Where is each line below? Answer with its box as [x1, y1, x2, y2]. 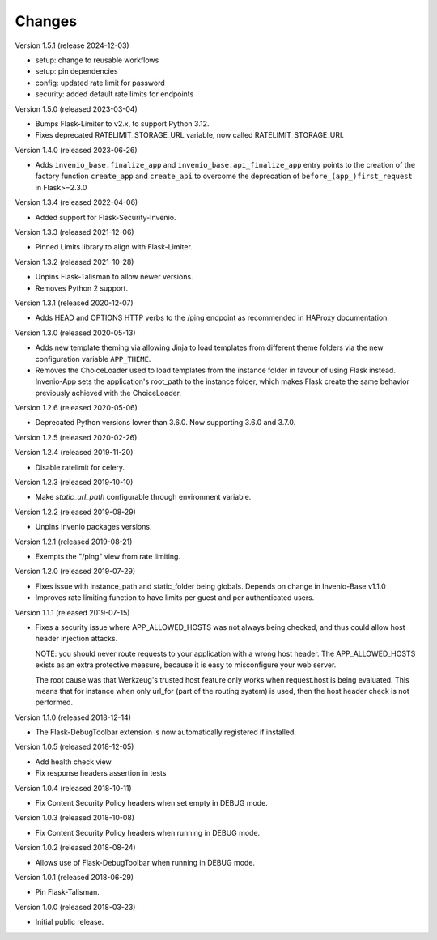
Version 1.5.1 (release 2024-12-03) [15, 40, 129, 50]
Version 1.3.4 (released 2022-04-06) [15, 198, 138, 207]
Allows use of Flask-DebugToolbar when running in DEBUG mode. [35, 857, 255, 867]
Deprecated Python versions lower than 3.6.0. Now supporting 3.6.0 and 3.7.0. [35, 418, 296, 427]
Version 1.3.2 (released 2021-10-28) [15, 257, 134, 266]
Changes [15, 12, 77, 30]
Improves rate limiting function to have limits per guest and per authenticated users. [35, 593, 315, 602]
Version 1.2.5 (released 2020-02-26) [15, 432, 138, 442]
